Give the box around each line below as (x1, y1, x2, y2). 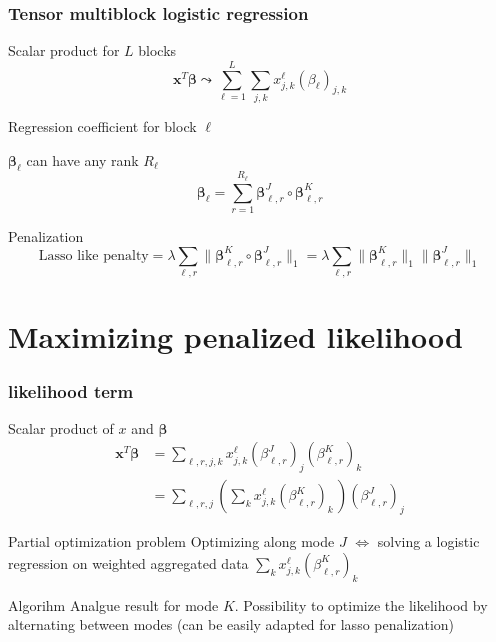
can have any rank (26, 149, 139, 170)
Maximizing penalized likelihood (8, 316, 463, 357)
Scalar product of (8, 417, 114, 438)
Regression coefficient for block (8, 115, 197, 136)
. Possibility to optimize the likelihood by (234, 594, 488, 615)
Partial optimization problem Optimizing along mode (8, 531, 335, 552)
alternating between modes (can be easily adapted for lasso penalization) (8, 614, 455, 635)
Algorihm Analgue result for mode (8, 594, 219, 615)
